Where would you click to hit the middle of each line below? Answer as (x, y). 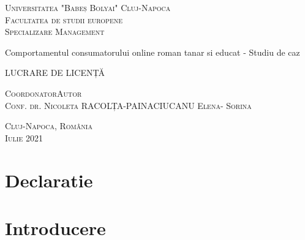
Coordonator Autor (43, 93)
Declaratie (49, 180)
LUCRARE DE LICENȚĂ (55, 73)
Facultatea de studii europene (64, 19)
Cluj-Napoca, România (49, 126)
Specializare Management (55, 32)
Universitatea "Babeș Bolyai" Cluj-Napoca (88, 7)
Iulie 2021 (24, 137)
